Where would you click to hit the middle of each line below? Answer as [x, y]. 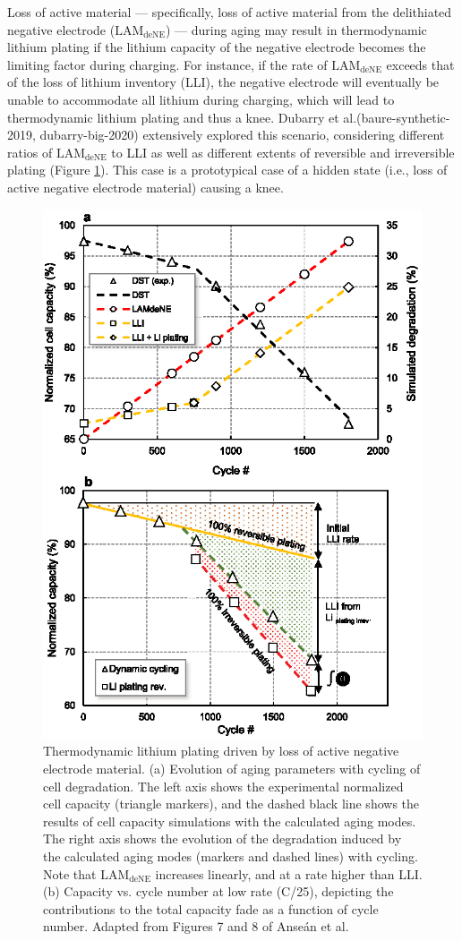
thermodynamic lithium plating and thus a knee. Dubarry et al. [182, 117]
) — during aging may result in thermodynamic [296, 29]
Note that [70, 873]
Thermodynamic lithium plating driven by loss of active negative [221, 751]
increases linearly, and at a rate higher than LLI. [289, 873]
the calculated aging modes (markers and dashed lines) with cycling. [231, 855]
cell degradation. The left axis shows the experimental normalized [223, 786]
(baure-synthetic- [403, 117]
